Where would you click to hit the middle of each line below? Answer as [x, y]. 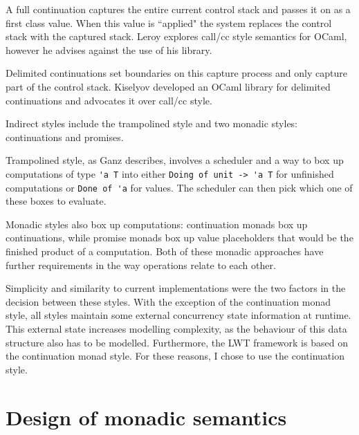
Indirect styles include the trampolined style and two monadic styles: [152, 123]
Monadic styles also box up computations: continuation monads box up [157, 224]
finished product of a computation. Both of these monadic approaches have [165, 251]
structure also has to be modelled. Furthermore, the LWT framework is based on [177, 342]
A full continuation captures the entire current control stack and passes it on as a [178, 9]
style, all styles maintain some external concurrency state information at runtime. [178, 315]
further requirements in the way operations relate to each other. [141, 265]
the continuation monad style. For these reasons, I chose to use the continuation [175, 356]
